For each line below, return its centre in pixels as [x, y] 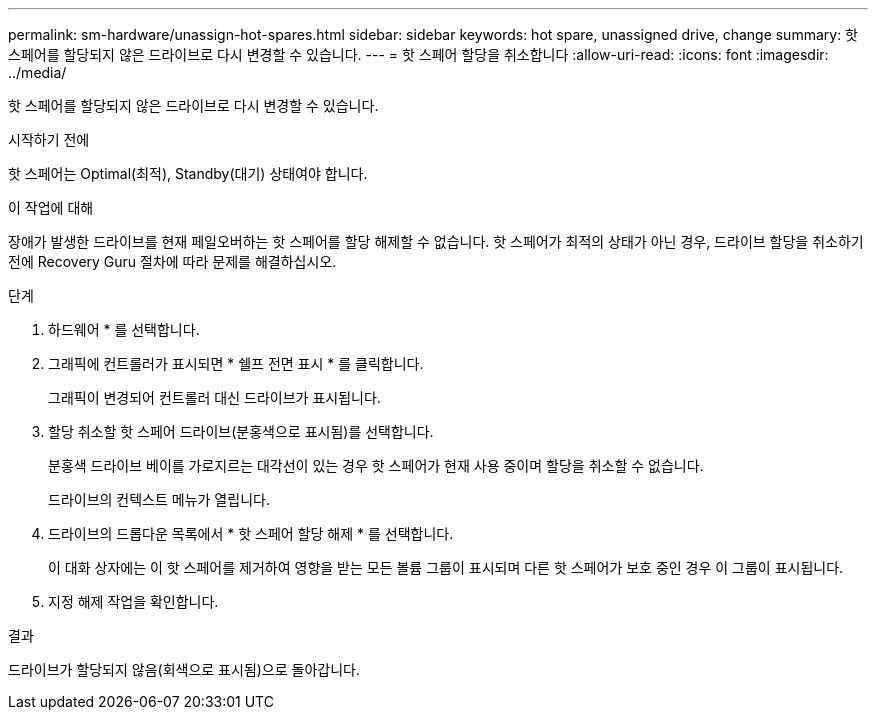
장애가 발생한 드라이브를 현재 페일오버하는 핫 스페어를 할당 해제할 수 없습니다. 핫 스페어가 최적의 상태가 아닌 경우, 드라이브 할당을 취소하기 [436, 241]
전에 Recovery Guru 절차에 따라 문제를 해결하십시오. [172, 261]
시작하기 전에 [49, 139]
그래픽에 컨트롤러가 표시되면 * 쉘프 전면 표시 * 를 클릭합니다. [236, 363]
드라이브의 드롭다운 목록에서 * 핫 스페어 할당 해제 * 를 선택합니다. [251, 533]
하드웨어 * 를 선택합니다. [124, 329]
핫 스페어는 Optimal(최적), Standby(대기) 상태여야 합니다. [188, 173]
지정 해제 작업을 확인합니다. [133, 601]
